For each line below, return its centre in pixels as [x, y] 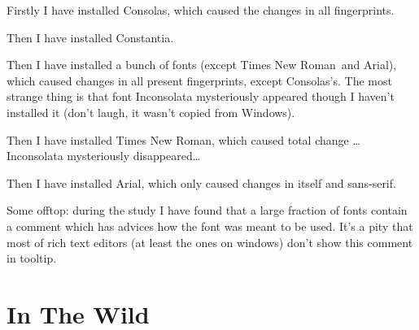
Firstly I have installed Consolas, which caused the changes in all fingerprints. [201, 10]
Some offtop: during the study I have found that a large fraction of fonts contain [207, 210]
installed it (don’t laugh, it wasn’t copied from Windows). [151, 112]
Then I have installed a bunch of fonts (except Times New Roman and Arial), [202, 65]
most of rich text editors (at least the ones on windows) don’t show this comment [210, 242]
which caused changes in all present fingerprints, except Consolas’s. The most [199, 80]
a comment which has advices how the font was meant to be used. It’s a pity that [210, 226]
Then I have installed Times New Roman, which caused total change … [183, 139]
